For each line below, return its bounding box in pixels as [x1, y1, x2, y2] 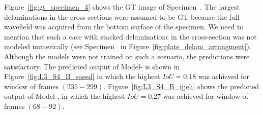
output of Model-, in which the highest [4, 91, 125, 101]
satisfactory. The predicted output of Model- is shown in [4, 61, 180, 71]
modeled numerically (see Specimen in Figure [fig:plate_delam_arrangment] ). [4, 41, 251, 52]
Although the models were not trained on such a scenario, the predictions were [4, 51, 250, 61]
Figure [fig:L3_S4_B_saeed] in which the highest [4, 71, 160, 82]
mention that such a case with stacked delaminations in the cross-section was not [4, 31, 257, 42]
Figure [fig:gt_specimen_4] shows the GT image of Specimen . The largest [4, 2, 240, 12]
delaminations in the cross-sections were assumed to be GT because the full [4, 11, 240, 22]
